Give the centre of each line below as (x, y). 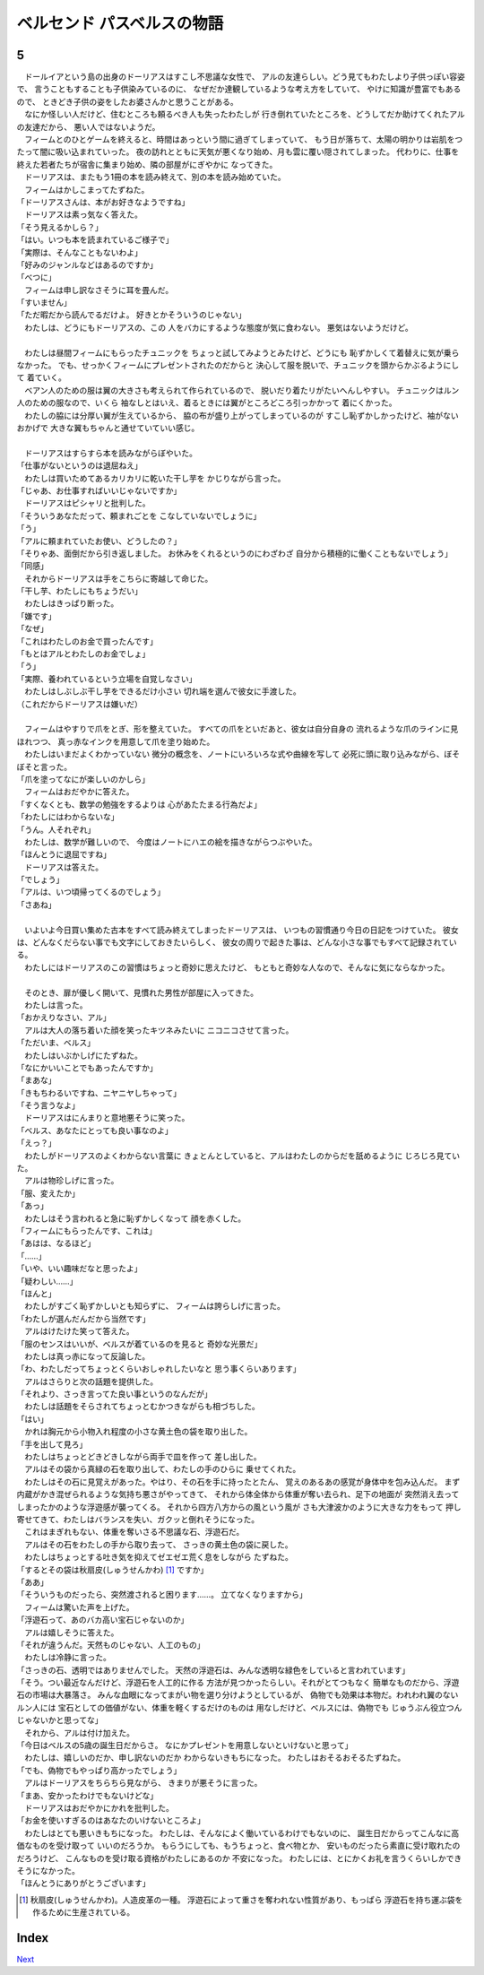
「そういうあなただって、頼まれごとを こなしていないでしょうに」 (139, 515)
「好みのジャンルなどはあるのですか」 (87, 264)
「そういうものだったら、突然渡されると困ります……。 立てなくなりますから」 (162, 1595)
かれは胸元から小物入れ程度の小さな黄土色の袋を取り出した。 (138, 1432)
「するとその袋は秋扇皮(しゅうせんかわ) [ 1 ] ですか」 (112, 1570)
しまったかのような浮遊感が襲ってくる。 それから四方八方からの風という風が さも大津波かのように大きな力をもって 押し (239, 1507)
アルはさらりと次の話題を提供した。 (91, 1382)
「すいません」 (44, 303)
